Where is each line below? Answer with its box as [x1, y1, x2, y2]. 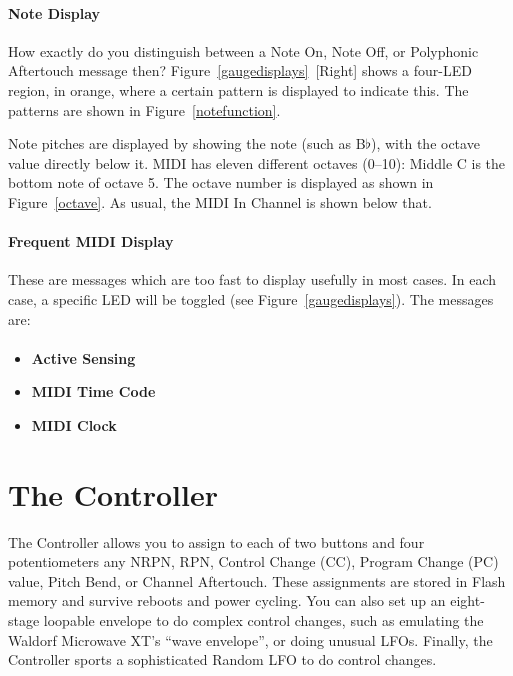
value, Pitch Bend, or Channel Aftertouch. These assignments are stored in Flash [8, 570, 506, 591]
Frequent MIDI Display [8, 231, 174, 252]
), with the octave [371, 133, 480, 154]
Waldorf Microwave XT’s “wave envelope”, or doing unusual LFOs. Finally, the [8, 629, 493, 650]
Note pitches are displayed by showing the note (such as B [8, 133, 366, 154]
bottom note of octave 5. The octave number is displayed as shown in [8, 172, 434, 193]
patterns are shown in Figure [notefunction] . [8, 99, 281, 120]
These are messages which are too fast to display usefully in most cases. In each [8, 269, 497, 290]
